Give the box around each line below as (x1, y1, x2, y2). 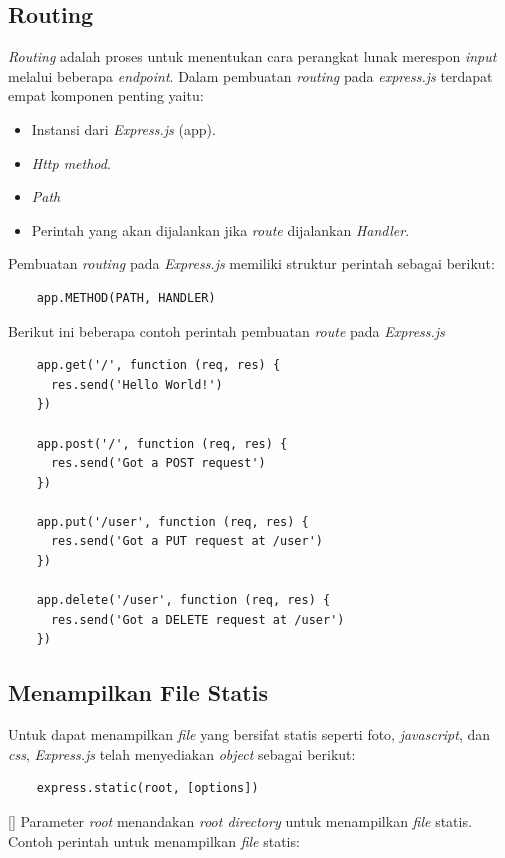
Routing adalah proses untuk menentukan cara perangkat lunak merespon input (8, 46, 497, 67)
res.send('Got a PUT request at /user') (50, 534, 323, 549)
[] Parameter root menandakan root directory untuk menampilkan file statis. (8, 811, 472, 832)
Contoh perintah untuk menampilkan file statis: (8, 830, 300, 851)
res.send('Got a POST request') (50, 456, 266, 471)
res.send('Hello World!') (50, 377, 223, 392)
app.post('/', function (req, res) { (36, 436, 288, 451)
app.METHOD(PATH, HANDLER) (36, 290, 216, 305)
